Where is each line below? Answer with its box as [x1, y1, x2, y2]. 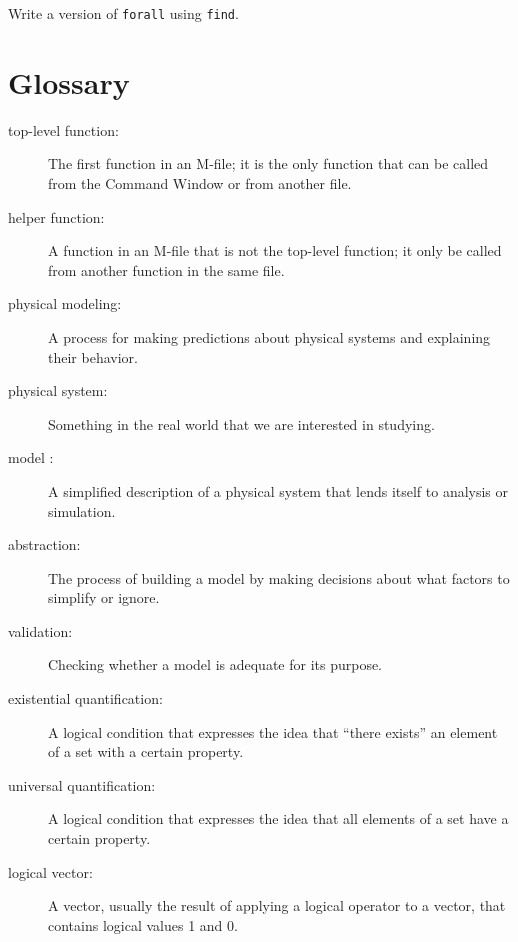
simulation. [48, 500, 116, 521]
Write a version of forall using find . [8, 3, 239, 23]
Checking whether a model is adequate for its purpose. [48, 654, 383, 675]
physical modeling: [8, 293, 122, 314]
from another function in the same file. [48, 259, 285, 280]
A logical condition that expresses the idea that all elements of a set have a [48, 808, 509, 829]
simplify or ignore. [48, 587, 160, 608]
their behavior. [48, 346, 138, 367]
